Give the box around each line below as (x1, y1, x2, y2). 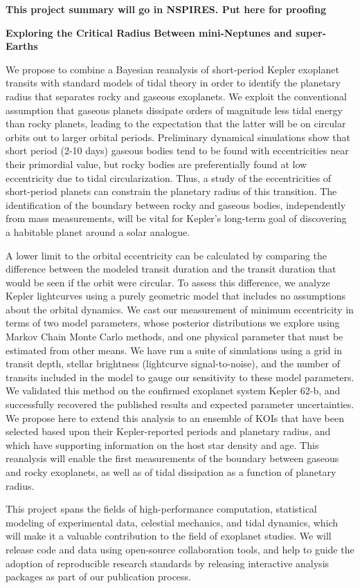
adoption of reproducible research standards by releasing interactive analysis (6, 555, 330, 570)
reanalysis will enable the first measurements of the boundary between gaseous (6, 451, 339, 466)
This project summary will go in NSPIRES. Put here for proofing (6, 2, 326, 16)
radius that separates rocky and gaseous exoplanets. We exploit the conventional (6, 89, 347, 103)
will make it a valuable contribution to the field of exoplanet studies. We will (6, 529, 332, 543)
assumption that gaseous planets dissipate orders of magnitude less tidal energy (6, 102, 343, 117)
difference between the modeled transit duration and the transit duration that (6, 261, 336, 276)
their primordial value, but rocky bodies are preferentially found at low (6, 156, 307, 171)
